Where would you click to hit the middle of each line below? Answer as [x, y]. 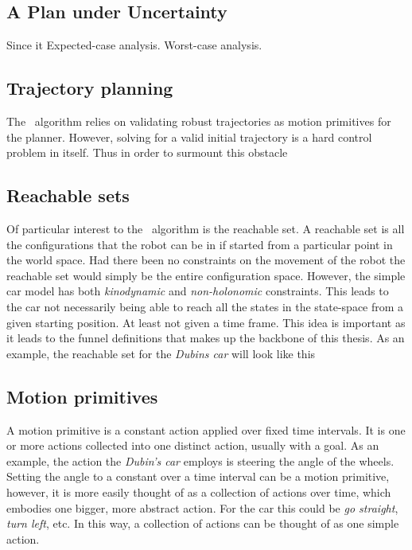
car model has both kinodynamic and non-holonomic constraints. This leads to [198, 291]
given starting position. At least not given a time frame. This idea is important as [206, 322]
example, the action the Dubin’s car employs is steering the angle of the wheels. [200, 460]
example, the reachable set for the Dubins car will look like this [161, 353]
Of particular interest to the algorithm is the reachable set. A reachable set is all [206, 228]
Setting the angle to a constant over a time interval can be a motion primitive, [198, 476]
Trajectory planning [90, 88]
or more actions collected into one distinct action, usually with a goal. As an [193, 445]
